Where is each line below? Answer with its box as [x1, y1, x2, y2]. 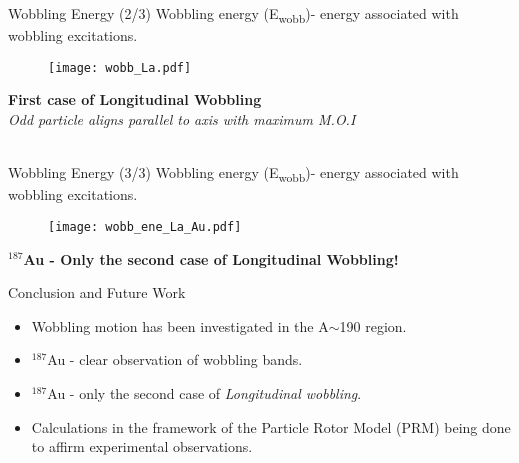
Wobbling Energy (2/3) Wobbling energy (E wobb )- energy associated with [8, 3, 459, 26]
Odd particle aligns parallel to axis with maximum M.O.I [8, 108, 356, 129]
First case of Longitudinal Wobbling [8, 89, 262, 110]
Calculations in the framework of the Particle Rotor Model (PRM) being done [31, 416, 511, 437]
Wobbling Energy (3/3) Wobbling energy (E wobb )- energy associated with [8, 162, 459, 185]
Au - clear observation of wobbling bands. [47, 349, 303, 370]
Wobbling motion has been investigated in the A [31, 315, 329, 336]
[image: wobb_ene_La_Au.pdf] [48, 219, 242, 234]
